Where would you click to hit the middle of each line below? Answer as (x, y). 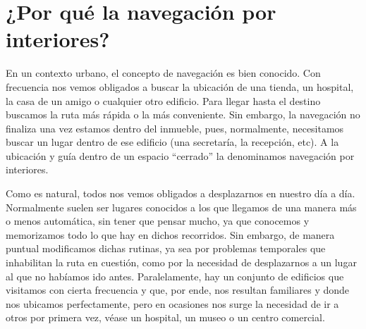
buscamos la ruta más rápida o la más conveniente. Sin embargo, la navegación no (183, 114)
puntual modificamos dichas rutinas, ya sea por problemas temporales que (166, 248)
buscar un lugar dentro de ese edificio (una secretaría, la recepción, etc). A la (172, 142)
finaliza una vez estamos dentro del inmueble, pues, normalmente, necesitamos (175, 128)
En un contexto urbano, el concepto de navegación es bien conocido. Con (163, 73)
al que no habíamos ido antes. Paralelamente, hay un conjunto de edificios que (175, 276)
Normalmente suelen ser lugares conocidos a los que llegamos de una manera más (181, 207)
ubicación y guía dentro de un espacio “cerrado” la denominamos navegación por (180, 155)
